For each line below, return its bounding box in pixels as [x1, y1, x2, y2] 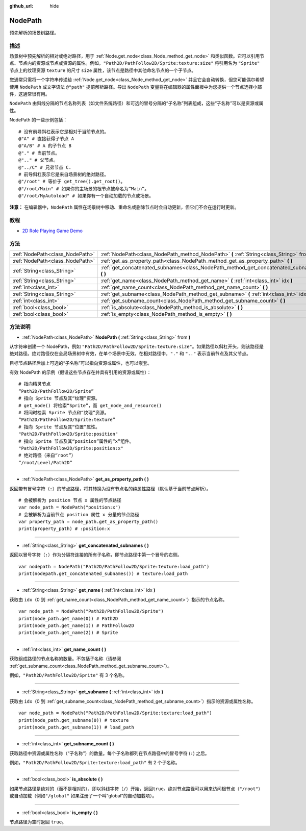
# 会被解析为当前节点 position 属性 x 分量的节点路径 [18, 512, 140, 517]
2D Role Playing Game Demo [22, 228, 83, 234]
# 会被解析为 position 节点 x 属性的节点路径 [18, 497, 122, 503]
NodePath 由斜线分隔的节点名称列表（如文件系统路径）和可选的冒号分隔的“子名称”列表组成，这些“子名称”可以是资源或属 [9, 100, 264, 107]
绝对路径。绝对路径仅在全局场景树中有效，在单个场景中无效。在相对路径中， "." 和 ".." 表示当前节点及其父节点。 [9, 350, 251, 357]
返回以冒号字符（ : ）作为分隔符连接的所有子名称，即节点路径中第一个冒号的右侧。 [9, 551, 182, 558]
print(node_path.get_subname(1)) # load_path [18, 724, 135, 730]
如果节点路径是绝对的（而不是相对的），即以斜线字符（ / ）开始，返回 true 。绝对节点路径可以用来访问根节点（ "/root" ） [9, 786, 263, 792]
